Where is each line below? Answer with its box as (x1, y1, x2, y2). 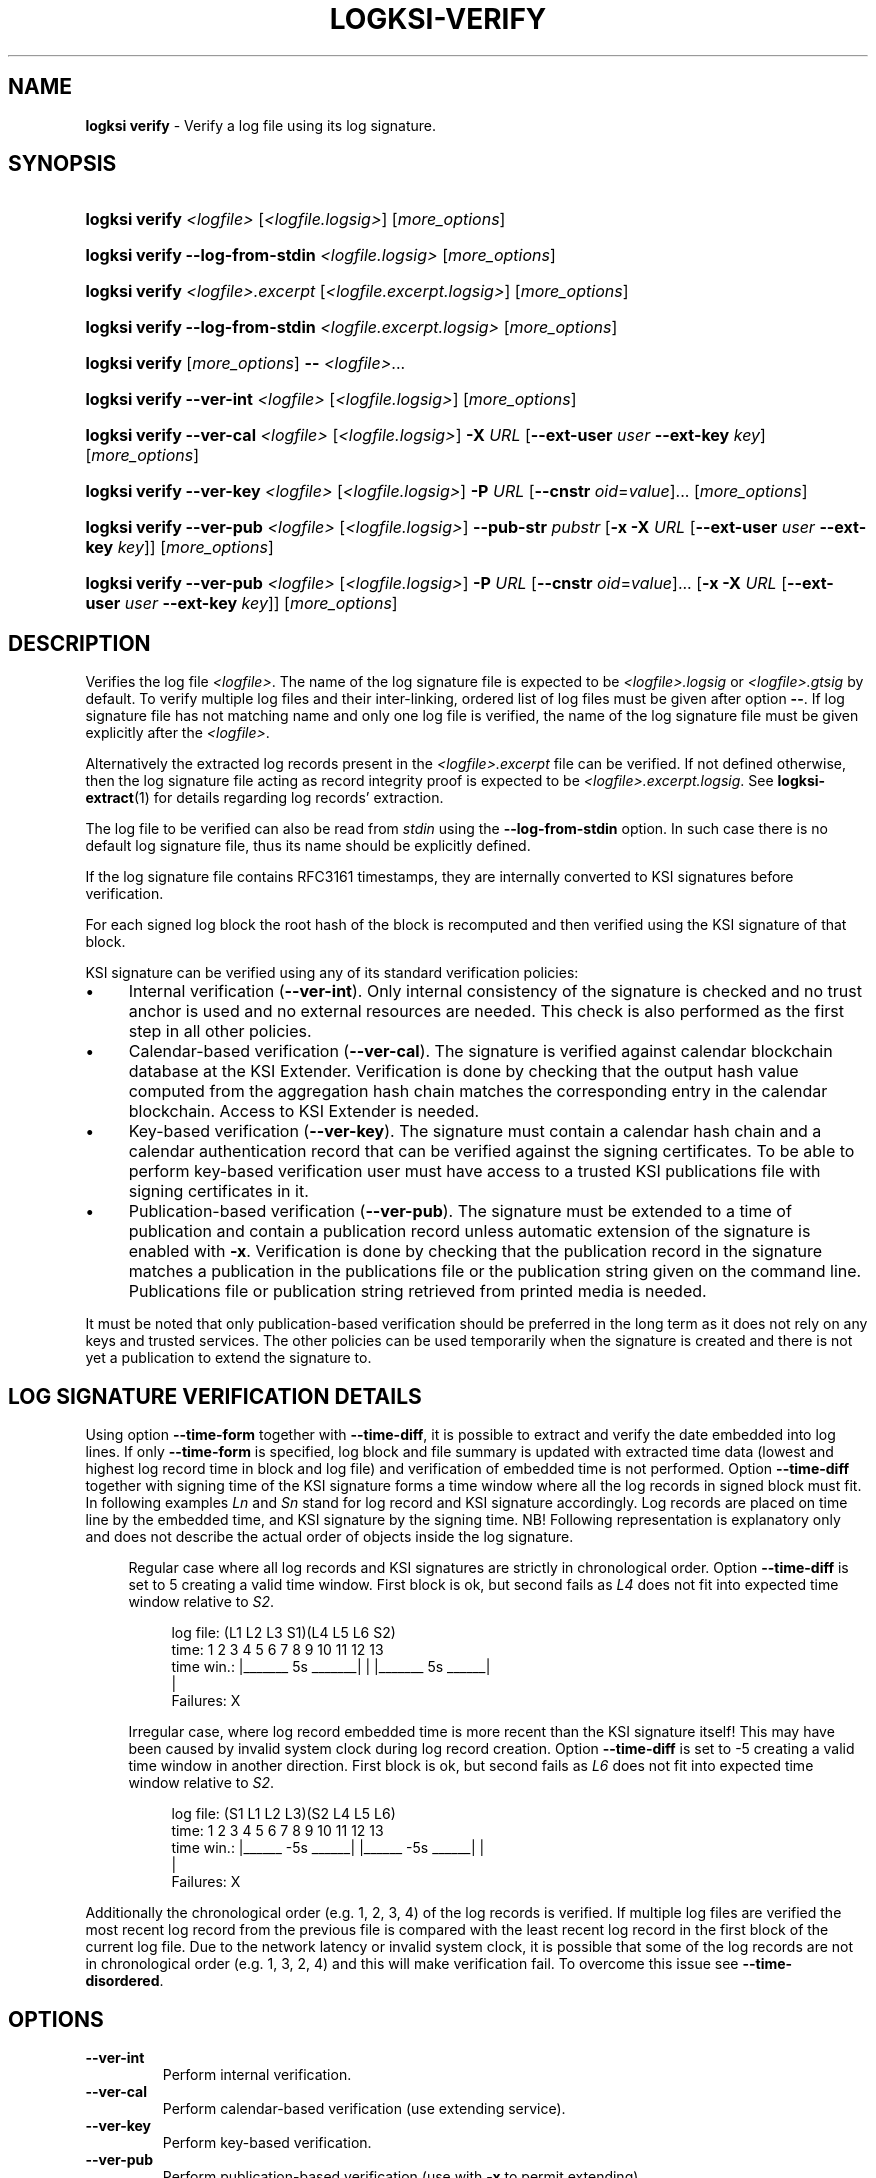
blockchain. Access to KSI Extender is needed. (128, 1101, 480, 1122)
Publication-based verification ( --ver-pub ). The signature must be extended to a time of (128, 1201, 792, 1222)
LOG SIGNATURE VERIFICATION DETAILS (8, 1383, 422, 1409)
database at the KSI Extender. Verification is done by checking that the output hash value (128, 1061, 799, 1082)
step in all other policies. (128, 1021, 312, 1042)
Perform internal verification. (162, 2065, 352, 2083)
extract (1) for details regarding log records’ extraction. (85, 789, 444, 807)
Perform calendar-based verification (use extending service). (162, 2099, 566, 2117)
